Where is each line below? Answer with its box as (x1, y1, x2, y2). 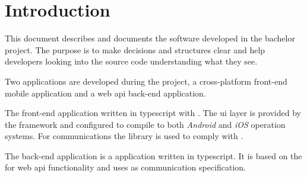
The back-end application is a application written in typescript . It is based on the (5, 149, 302, 162)
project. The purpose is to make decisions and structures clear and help (5, 43, 265, 56)
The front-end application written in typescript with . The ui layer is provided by (5, 107, 301, 119)
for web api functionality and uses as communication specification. (5, 161, 246, 173)
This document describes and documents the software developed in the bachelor (5, 32, 295, 44)
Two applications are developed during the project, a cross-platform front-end (5, 75, 287, 87)
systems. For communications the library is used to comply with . (5, 130, 243, 142)
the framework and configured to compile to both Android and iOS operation (5, 118, 286, 130)
